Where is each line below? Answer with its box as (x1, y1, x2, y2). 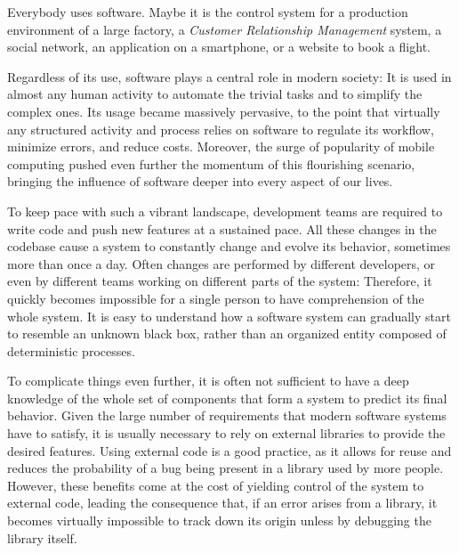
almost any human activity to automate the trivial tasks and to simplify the (7, 85, 423, 103)
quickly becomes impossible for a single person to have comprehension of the (7, 289, 424, 307)
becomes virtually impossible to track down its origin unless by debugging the (7, 511, 431, 530)
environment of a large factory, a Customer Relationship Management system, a (7, 20, 442, 38)
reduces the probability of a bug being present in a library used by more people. (7, 459, 444, 477)
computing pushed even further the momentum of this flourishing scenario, (7, 154, 415, 173)
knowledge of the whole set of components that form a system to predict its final (7, 388, 447, 407)
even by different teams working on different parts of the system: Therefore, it (7, 272, 432, 290)
